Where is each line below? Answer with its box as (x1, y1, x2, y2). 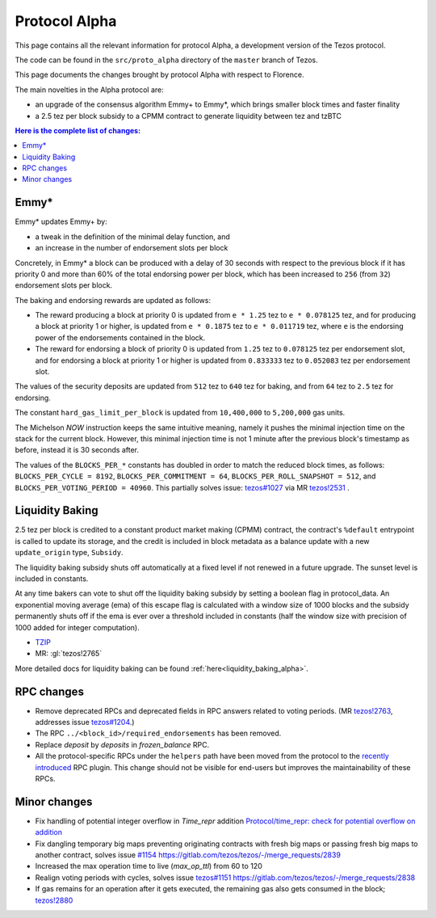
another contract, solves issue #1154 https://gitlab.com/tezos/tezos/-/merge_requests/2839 (35, 850, 341, 860)
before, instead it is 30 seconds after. (15, 445, 139, 455)
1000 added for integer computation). (15, 622, 140, 632)
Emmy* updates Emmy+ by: (15, 217, 108, 226)
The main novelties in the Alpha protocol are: (15, 85, 165, 95)
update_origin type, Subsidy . (15, 548, 124, 558)
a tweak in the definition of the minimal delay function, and (35, 231, 230, 242)
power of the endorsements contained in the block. (35, 332, 206, 343)
